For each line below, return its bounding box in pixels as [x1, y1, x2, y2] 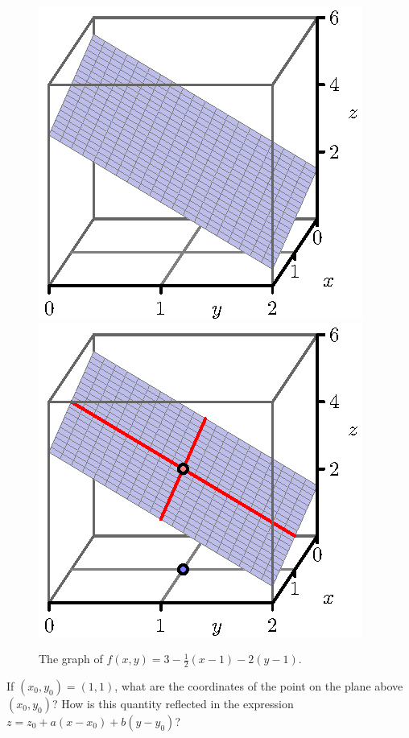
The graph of [39, 650, 103, 667]
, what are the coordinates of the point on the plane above [114, 678, 403, 695]
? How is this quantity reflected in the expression [52, 695, 294, 712]
